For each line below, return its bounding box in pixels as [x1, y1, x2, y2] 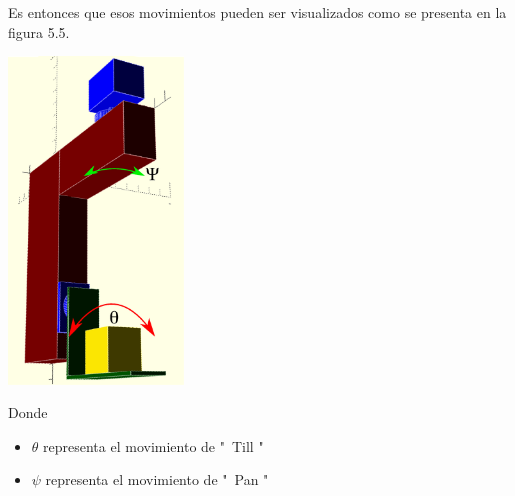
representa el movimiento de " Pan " [45, 469, 269, 490]
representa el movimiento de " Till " [43, 435, 264, 456]
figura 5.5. [8, 21, 70, 42]
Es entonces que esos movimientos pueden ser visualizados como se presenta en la [8, 2, 507, 22]
